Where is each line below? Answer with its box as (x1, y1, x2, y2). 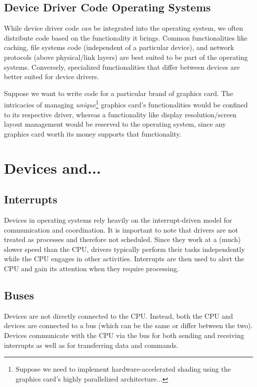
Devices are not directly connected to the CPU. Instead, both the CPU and (4, 310, 233, 321)
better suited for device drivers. (4, 71, 99, 82)
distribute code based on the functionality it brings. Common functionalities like (4, 32, 248, 43)
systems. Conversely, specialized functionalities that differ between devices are (4, 61, 240, 72)
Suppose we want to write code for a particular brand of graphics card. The (4, 88, 233, 98)
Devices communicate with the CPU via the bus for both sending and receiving (4, 330, 245, 340)
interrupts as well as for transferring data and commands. (4, 339, 178, 350)
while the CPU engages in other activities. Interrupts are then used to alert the (4, 253, 245, 264)
